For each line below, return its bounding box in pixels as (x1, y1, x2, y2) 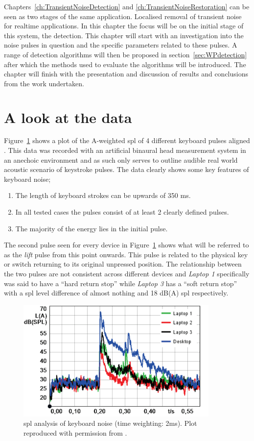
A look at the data (4, 107, 132, 127)
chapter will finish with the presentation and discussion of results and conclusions (4, 69, 248, 79)
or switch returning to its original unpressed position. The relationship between (4, 259, 242, 269)
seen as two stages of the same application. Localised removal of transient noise (4, 11, 242, 21)
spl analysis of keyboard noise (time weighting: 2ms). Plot (23, 418, 197, 428)
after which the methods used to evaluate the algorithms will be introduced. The (4, 59, 246, 69)
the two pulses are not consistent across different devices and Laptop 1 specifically (4, 269, 250, 278)
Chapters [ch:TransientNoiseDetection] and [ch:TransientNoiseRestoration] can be (4, 1, 250, 11)
